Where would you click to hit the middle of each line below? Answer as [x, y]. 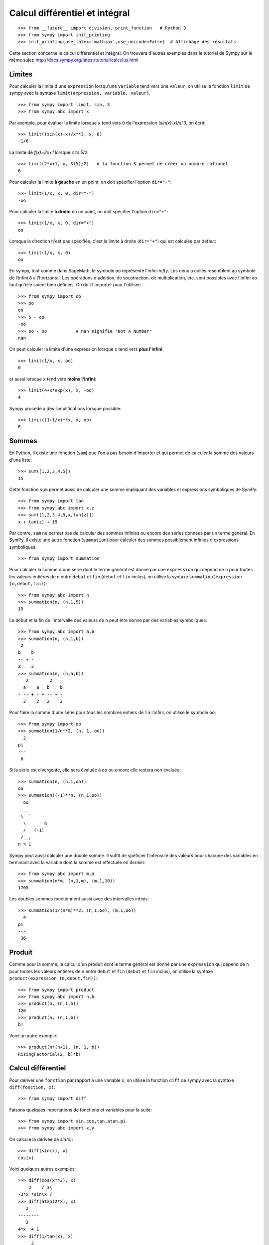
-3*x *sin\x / [35, 1194]
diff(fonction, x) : [32, 1087]
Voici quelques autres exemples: [43, 1169]
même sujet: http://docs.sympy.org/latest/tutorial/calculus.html [74, 60]
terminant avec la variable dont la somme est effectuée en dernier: [77, 862]
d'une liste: [21, 460]
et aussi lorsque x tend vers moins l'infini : [53, 379]
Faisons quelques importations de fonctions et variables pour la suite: [80, 1110]
